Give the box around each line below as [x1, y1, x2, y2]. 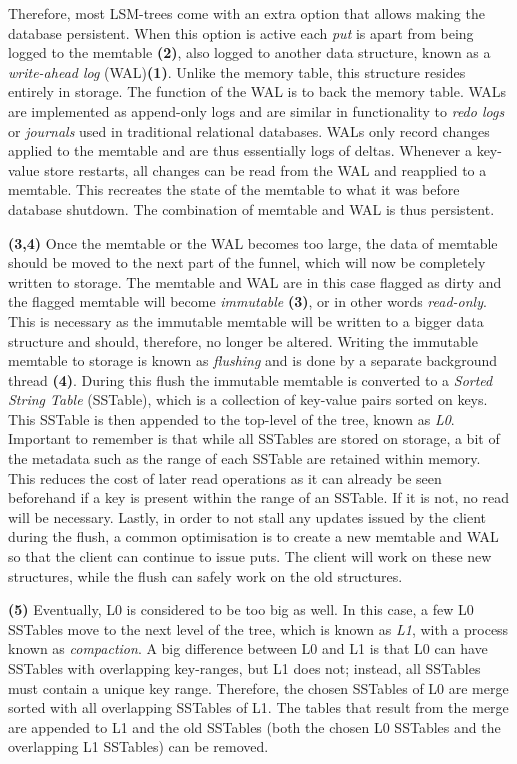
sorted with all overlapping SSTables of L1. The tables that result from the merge [8, 697, 509, 718]
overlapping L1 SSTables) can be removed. [8, 736, 269, 757]
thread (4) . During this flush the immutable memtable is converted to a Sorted [8, 369, 493, 390]
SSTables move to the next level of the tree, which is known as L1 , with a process [8, 618, 509, 639]
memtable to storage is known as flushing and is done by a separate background [8, 350, 498, 371]
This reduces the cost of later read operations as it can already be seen [8, 467, 442, 488]
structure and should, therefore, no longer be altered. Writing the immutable [8, 330, 478, 351]
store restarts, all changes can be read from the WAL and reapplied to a [44, 159, 487, 180]
